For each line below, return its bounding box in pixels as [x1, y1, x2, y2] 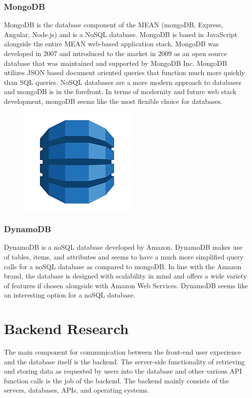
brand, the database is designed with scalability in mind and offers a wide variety [4, 271, 247, 281]
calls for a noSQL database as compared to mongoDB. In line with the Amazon [4, 261, 242, 271]
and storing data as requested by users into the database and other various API [4, 366, 242, 376]
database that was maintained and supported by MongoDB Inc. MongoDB [4, 58, 227, 68]
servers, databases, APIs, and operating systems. [4, 385, 150, 395]
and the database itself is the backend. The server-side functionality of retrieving [4, 356, 245, 366]
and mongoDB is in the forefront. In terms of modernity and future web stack [4, 86, 236, 97]
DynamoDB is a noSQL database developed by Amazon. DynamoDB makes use [4, 242, 243, 252]
